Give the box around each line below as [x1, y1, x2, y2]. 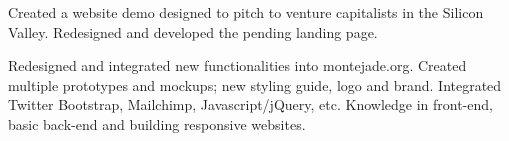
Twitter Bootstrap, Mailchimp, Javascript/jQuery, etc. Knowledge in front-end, [8, 94, 493, 115]
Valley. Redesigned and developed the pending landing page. [8, 21, 378, 42]
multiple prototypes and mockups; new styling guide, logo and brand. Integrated [8, 74, 502, 95]
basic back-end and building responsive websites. [8, 113, 306, 134]
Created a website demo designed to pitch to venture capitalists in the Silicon [8, 2, 484, 22]
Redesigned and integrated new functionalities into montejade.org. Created [8, 55, 467, 76]
